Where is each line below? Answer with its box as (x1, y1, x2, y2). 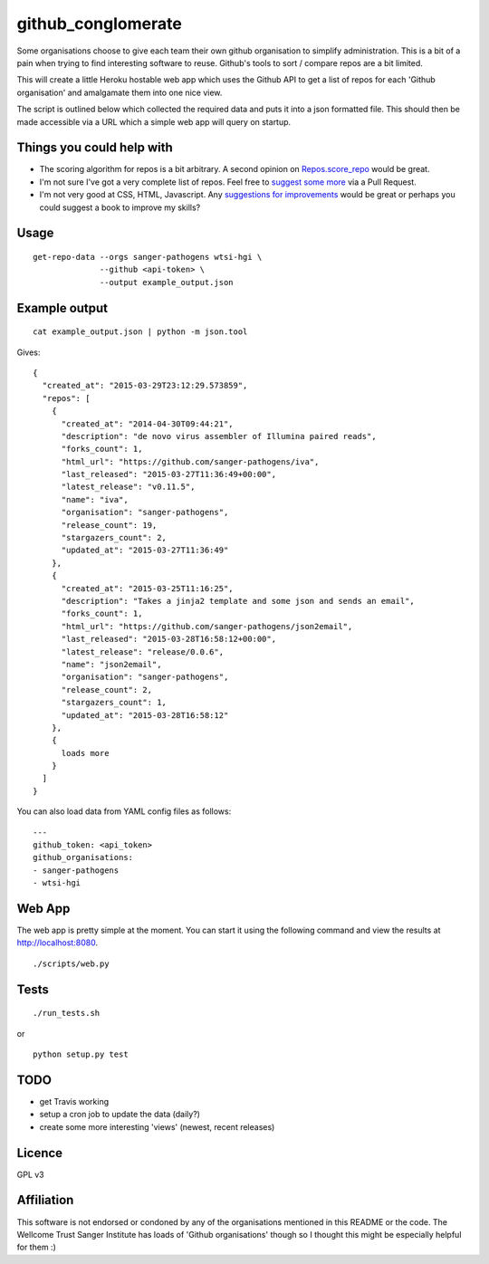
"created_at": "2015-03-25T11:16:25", (61, 583, 235, 593)
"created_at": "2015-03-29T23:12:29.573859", (42, 380, 248, 391)
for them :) (16, 1241, 56, 1253)
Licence (16, 1145, 63, 1161)
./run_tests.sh (33, 1008, 101, 1019)
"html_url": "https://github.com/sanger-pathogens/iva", (61, 456, 320, 466)
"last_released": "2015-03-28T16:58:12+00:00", (61, 634, 276, 645)
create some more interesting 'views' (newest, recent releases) (39, 1121, 275, 1132)
